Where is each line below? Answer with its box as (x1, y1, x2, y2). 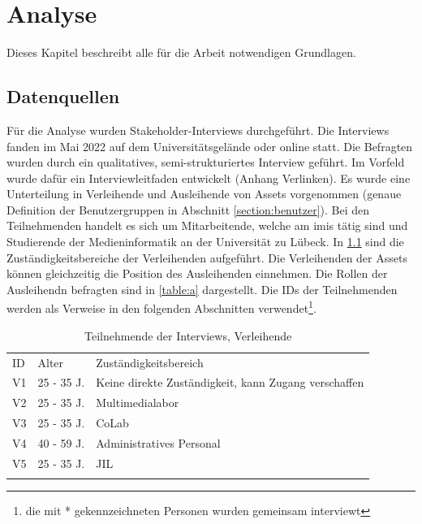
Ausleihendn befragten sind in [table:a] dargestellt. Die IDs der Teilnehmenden (6, 280, 398, 297)
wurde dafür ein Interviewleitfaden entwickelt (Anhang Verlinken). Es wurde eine (6, 169, 411, 186)
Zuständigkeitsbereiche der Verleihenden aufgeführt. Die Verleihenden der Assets (6, 249, 407, 266)
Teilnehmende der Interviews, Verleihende (84, 327, 292, 344)
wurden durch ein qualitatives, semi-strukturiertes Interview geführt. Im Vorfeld (6, 154, 405, 171)
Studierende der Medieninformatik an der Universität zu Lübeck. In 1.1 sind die (6, 233, 404, 250)
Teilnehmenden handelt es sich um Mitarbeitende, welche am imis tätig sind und (6, 217, 408, 234)
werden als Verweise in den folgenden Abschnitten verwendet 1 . (6, 297, 316, 317)
